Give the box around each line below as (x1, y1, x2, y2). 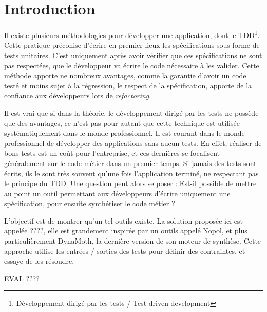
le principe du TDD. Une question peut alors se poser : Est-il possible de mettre (4, 178, 257, 189)
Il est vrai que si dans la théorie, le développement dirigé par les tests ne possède (4, 107, 259, 118)
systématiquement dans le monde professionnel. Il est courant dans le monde (4, 127, 245, 138)
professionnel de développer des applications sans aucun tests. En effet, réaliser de (4, 137, 262, 148)
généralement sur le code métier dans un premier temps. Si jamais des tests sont (4, 157, 257, 168)
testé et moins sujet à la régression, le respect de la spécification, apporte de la (4, 80, 252, 90)
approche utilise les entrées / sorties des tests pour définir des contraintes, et (4, 245, 245, 256)
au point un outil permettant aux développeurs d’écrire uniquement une (4, 188, 231, 198)
